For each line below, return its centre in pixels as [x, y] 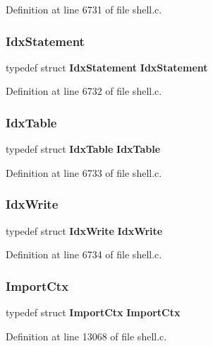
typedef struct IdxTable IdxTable [83, 149]
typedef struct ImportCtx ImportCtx [93, 312]
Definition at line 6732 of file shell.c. [84, 91]
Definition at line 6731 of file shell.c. [84, 9]
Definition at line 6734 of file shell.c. [84, 254]
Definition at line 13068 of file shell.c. [86, 336]
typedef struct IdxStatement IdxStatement [107, 67]
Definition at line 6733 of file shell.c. [84, 172]
